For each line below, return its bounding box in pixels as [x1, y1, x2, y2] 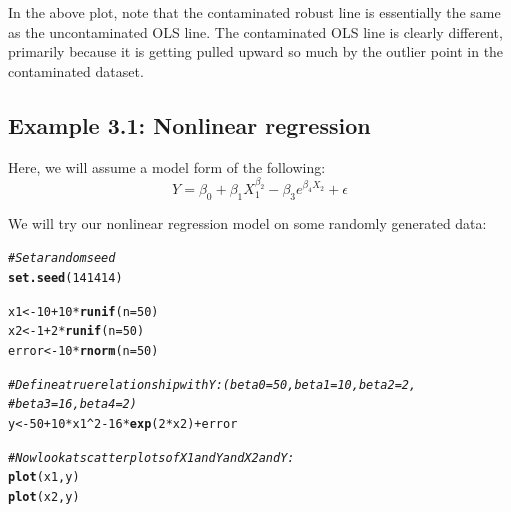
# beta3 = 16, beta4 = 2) [8, 397, 137, 412]
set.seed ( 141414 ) [8, 270, 123, 285]
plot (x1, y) [8, 470, 80, 485]
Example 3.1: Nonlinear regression [8, 109, 371, 140]
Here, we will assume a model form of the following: [8, 156, 326, 177]
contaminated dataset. [8, 60, 144, 81]
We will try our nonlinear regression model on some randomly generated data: [8, 212, 487, 233]
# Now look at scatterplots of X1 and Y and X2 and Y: [8, 450, 295, 465]
